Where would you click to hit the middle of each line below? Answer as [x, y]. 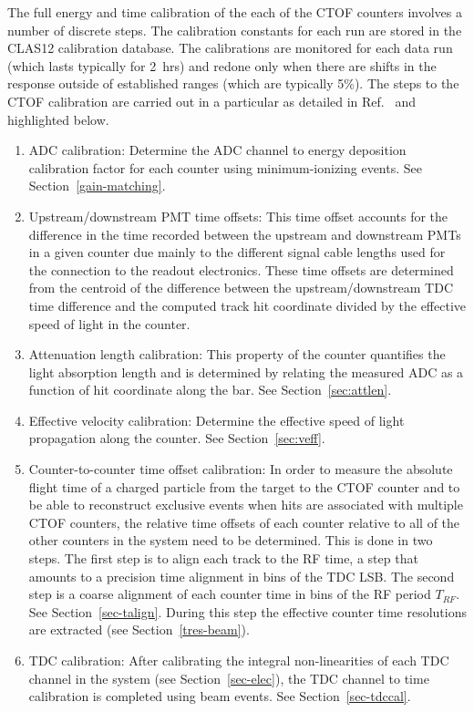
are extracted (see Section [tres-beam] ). [139, 629]
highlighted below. [58, 119]
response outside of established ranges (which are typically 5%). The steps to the [233, 83]
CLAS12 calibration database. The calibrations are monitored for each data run [230, 48]
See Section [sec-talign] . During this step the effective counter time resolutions [247, 611]
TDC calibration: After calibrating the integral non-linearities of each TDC [239, 660]
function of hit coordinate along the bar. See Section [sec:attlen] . [210, 390]
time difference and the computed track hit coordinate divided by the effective [247, 305]
